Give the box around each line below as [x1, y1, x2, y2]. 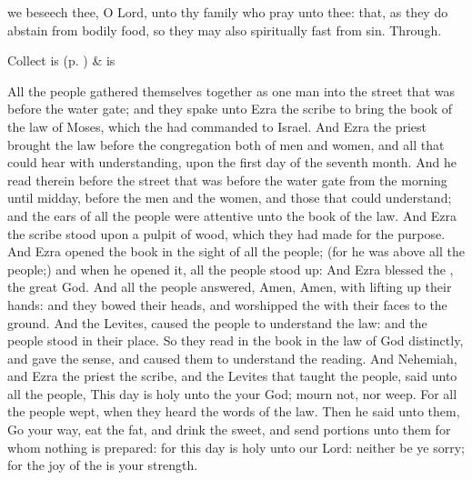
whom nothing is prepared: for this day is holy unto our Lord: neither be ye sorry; [7, 437, 465, 456]
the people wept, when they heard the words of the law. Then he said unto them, [7, 402, 460, 421]
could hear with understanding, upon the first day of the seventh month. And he [7, 153, 457, 172]
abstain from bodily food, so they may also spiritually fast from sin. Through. [7, 20, 442, 39]
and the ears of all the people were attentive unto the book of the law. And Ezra [7, 205, 457, 225]
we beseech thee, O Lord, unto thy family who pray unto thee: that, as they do [7, 3, 448, 21]
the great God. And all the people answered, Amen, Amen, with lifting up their [7, 277, 452, 296]
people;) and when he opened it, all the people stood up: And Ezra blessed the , [7, 259, 454, 278]
